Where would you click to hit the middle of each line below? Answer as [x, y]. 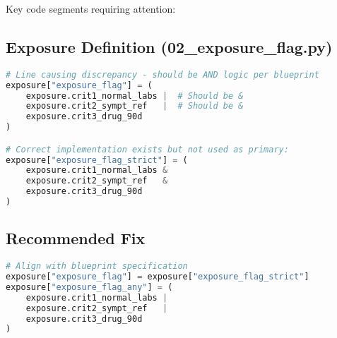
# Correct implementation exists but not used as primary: [147, 149]
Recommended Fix [76, 238]
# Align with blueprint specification [97, 266]
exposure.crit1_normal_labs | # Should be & [135, 96]
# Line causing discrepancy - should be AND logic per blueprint [162, 74]
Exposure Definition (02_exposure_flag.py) [169, 46]
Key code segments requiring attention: [91, 8]
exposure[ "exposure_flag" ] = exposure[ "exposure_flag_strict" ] [158, 277]
